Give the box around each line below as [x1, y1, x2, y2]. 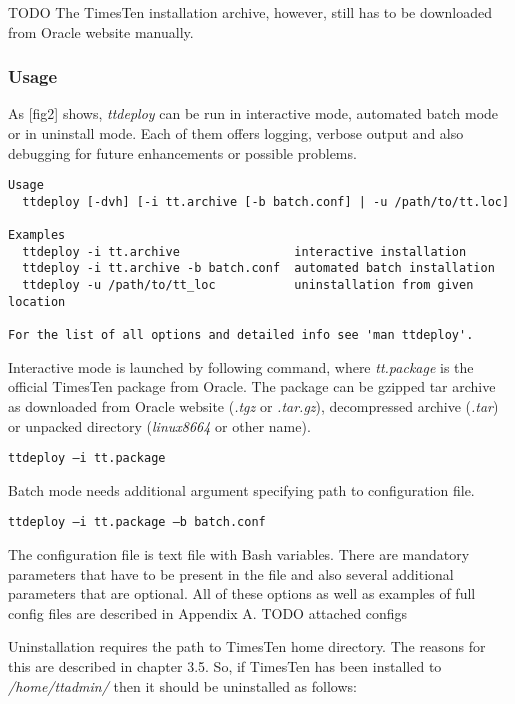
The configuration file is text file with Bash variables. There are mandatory [8, 544, 470, 565]
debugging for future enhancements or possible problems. [8, 142, 357, 163]
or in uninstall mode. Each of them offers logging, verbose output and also [8, 123, 464, 143]
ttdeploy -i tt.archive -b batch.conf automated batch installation [22, 261, 495, 276]
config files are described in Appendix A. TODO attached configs [8, 602, 408, 623]
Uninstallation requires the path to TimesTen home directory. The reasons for [8, 636, 486, 657]
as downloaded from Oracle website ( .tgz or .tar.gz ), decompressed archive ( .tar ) [8, 395, 499, 416]
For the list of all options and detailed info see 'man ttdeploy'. [8, 328, 474, 343]
